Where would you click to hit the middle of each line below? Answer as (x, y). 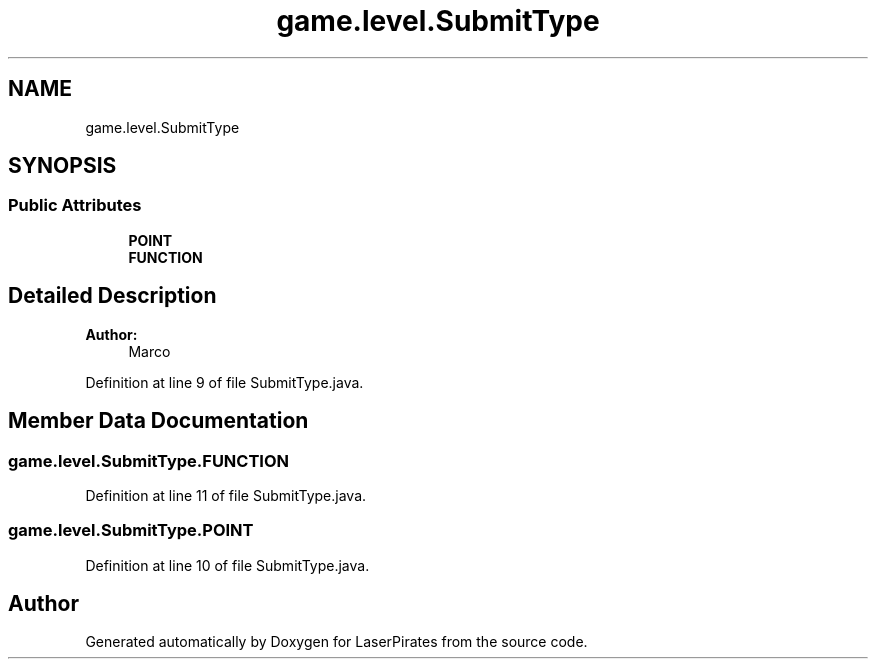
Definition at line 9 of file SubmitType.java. (224, 382)
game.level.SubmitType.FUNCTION (149, 460)
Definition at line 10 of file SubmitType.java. (227, 565)
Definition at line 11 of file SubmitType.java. (226, 495)
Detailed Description (112, 296)
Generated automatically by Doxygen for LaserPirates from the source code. (336, 642)
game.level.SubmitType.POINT (131, 530)
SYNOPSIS (62, 166)
